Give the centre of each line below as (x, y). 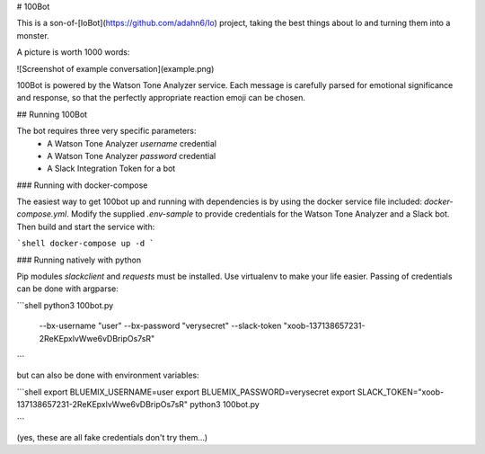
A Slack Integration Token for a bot (111, 169)
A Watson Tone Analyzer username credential (132, 143)
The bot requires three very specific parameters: (106, 131)
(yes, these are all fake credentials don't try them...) (112, 437)
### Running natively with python (79, 260)
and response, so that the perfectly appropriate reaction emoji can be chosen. (161, 98)
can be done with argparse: (67, 289)
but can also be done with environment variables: (108, 375)
